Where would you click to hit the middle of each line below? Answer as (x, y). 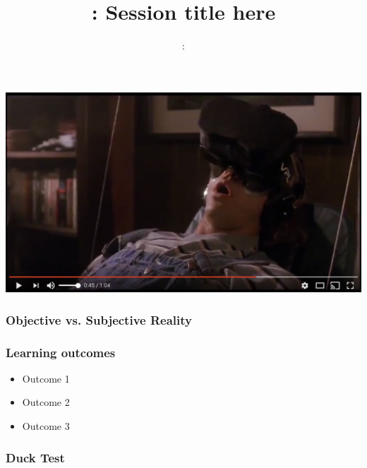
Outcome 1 (46, 378)
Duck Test (35, 457)
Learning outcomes (61, 352)
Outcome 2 (46, 402)
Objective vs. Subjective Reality (99, 319)
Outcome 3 (46, 426)
